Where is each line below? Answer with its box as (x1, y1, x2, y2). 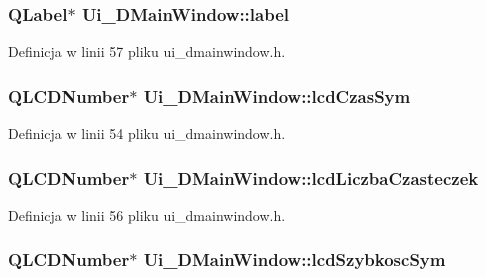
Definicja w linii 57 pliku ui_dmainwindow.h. (8, 41, 286, 62)
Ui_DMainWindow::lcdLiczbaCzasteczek (143, 165, 479, 190)
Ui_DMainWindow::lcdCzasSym (143, 83, 411, 108)
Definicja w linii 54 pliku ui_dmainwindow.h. (8, 123, 286, 144)
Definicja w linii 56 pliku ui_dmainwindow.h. (8, 204, 286, 225)
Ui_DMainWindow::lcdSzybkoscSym (143, 247, 446, 272)
